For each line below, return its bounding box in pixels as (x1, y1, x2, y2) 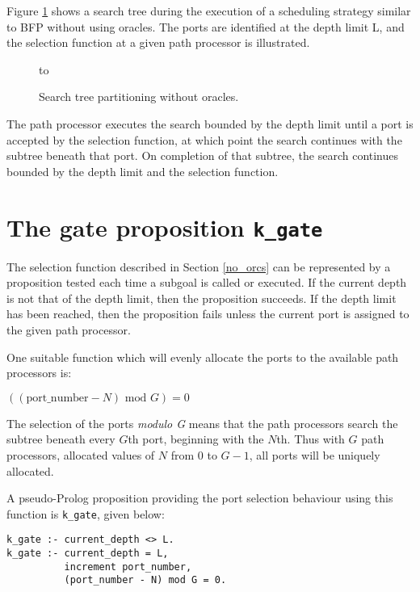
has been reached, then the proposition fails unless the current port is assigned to (6, 305, 409, 322)
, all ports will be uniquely (249, 446, 380, 463)
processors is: (6, 364, 72, 381)
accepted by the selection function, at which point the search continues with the (6, 131, 402, 148)
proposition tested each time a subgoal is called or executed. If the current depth (6, 274, 407, 291)
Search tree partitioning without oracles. (39, 88, 239, 105)
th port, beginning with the (128, 430, 264, 447)
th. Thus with (276, 430, 345, 447)
